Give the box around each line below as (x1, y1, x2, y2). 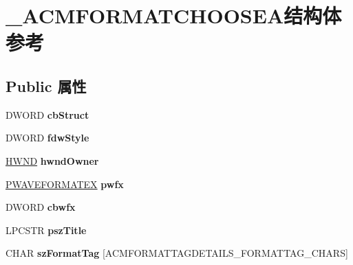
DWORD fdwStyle (6, 130, 89, 145)
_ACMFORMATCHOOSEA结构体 (6, 1, 342, 30)
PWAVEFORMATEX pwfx (6, 176, 124, 191)
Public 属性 (6, 75, 87, 96)
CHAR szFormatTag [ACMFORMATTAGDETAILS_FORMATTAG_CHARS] (6, 246, 348, 260)
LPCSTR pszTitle (6, 222, 87, 237)
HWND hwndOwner (6, 153, 99, 168)
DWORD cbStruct (6, 107, 89, 122)
